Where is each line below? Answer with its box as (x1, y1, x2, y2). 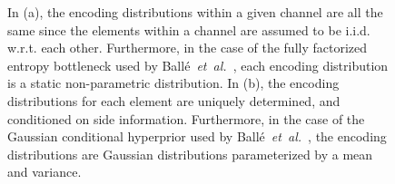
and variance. (7, 162, 82, 181)
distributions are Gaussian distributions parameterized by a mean (7, 144, 373, 163)
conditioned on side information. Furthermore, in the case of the (7, 109, 365, 128)
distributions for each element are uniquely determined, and (7, 91, 341, 110)
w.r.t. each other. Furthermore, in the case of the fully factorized (7, 38, 368, 57)
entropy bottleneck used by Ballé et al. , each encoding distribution (7, 55, 389, 74)
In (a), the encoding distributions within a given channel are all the (7, 3, 383, 21)
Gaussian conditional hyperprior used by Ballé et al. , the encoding (7, 127, 387, 146)
